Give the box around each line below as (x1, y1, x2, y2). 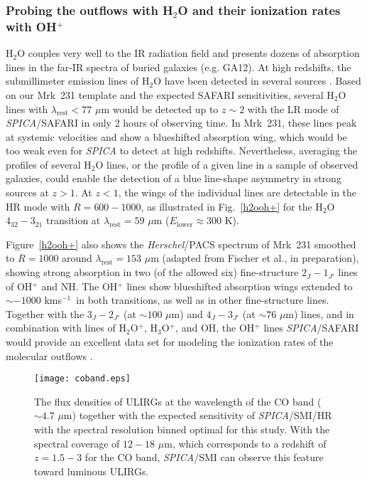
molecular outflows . (6, 348, 93, 363)
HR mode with (6, 199, 70, 213)
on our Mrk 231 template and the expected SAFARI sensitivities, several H (6, 87, 334, 102)
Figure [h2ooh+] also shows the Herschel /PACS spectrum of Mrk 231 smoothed (6, 236, 356, 251)
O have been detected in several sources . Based (153, 73, 361, 88)
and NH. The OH (41, 278, 118, 293)
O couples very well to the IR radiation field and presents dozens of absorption (17, 46, 360, 60)
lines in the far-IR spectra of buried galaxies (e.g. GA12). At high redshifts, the (6, 59, 351, 74)
